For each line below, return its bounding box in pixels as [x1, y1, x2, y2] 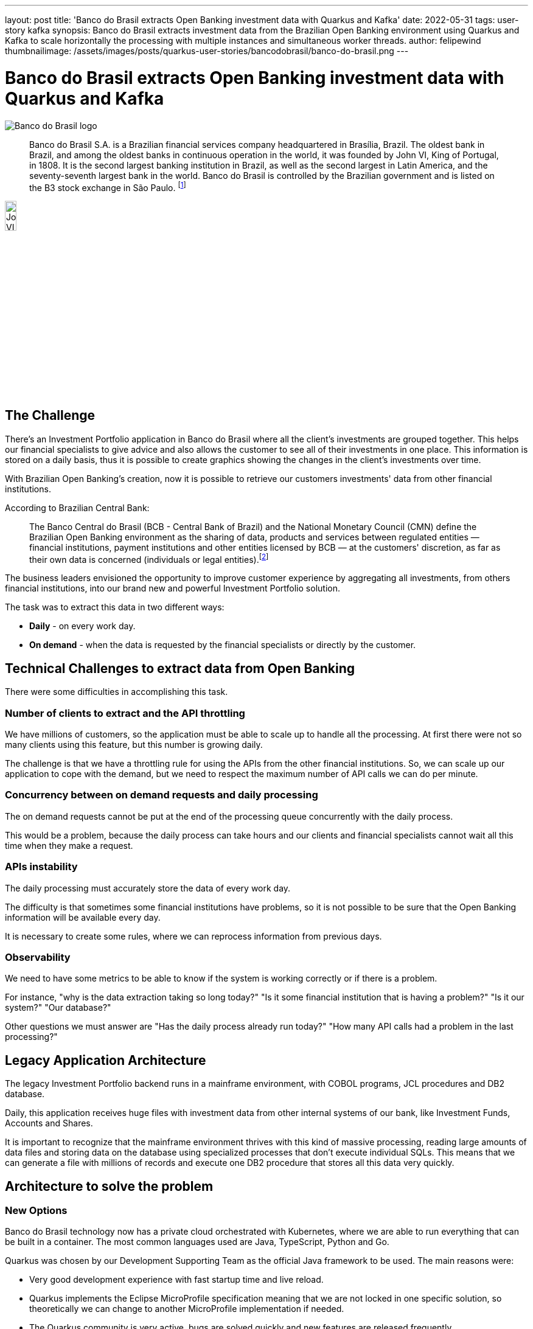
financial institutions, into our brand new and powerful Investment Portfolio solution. [5, 583, 340, 594]
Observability [5, 951, 71, 963]
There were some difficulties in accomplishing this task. [5, 686, 228, 697]
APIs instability [5, 860, 78, 873]
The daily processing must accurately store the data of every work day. [5, 882, 291, 893]
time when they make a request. [5, 840, 133, 851]
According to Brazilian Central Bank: [5, 502, 150, 513]
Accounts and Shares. [5, 1118, 93, 1129]
